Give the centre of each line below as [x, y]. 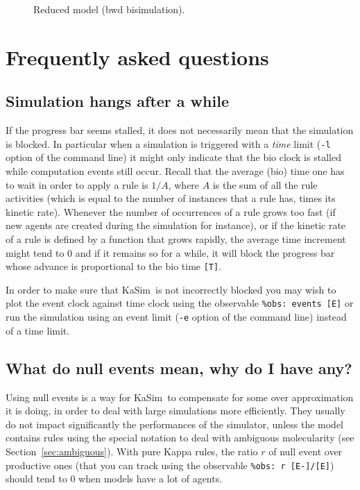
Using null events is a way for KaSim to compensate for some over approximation [180, 397]
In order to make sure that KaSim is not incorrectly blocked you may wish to [171, 289]
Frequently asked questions [137, 57]
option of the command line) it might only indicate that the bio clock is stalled [173, 157]
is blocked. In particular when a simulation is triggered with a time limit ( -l [168, 143]
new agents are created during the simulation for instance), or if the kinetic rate [176, 225]
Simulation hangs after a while [117, 101]
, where [184, 184]
